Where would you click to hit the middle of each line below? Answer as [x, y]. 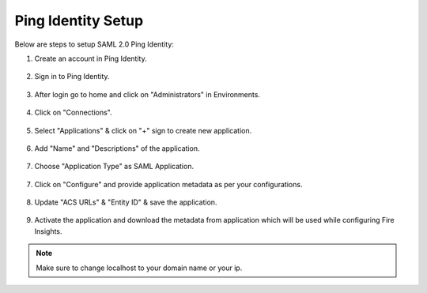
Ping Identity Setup [79, 21]
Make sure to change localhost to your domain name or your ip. [139, 268]
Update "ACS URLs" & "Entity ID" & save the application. [126, 202]
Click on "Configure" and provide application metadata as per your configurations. [168, 184]
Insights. [48, 231]
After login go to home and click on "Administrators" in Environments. [147, 94]
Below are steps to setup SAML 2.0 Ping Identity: [94, 44]
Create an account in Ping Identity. [91, 58]
